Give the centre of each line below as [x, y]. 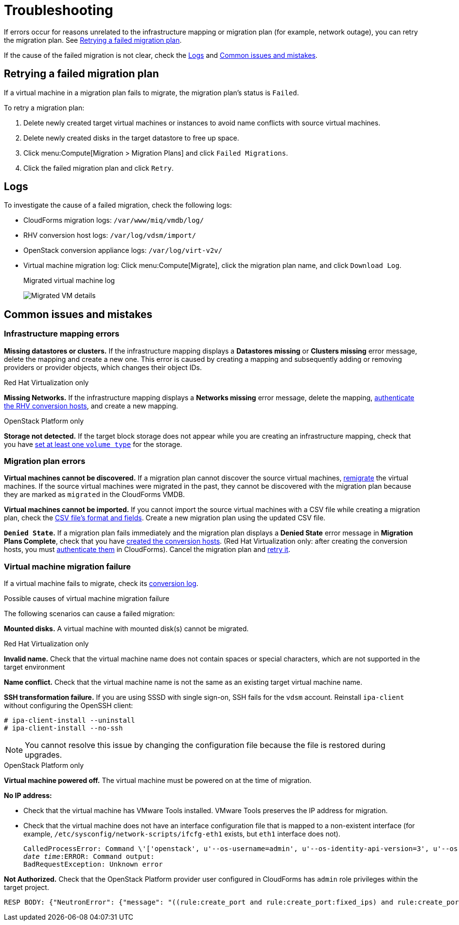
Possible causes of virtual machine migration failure [87, 599]
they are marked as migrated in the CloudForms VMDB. [94, 495]
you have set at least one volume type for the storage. [93, 444]
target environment [35, 667]
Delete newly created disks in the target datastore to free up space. [131, 138]
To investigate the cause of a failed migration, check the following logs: [118, 205]
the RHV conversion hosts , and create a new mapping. [91, 406]
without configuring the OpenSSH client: [69, 706]
